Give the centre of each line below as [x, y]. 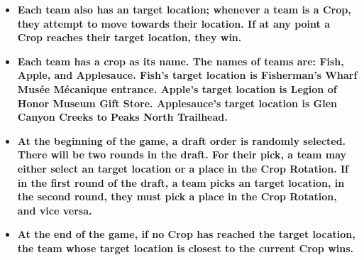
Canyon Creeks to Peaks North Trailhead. [122, 117]
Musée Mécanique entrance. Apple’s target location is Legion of [177, 88]
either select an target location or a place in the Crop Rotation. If [183, 168]
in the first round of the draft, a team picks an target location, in [181, 182]
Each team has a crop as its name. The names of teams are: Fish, [181, 61]
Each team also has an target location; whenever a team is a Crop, [184, 9]
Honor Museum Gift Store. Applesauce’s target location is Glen [177, 103]
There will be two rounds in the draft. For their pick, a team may [182, 155]
